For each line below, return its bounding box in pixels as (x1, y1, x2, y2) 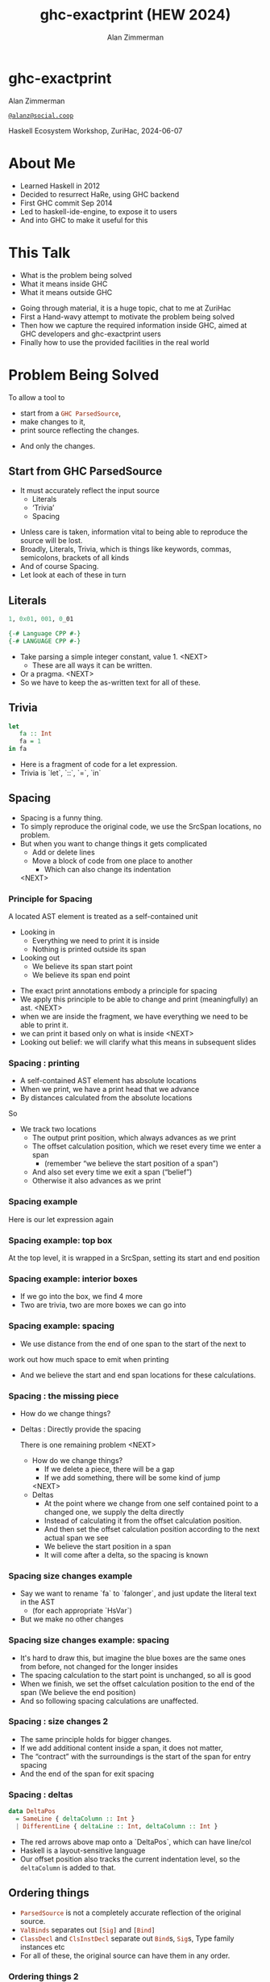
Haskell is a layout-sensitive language (19, 1845, 146, 1855)
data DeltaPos (8, 1807, 56, 1815)
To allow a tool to (8, 392, 65, 402)
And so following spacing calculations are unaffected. (19, 1696, 199, 1706)
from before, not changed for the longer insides (19, 1661, 179, 1671)
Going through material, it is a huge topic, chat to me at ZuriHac (19, 303, 231, 313)
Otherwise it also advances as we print (31, 1176, 161, 1186)
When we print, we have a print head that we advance (19, 1085, 200, 1094)
